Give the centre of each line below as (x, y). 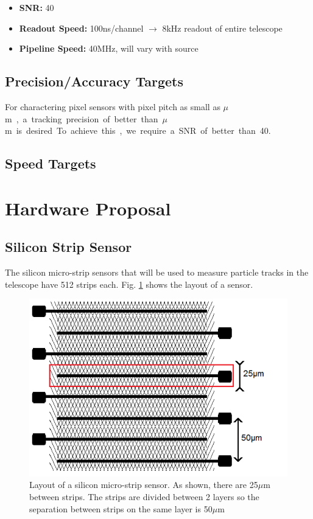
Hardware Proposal (88, 208)
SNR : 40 (37, 7)
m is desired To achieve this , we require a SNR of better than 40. (138, 131)
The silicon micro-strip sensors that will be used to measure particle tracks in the (157, 272)
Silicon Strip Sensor (69, 247)
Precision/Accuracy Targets (94, 81)
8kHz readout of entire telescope (222, 28)
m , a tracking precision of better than (82, 118)
